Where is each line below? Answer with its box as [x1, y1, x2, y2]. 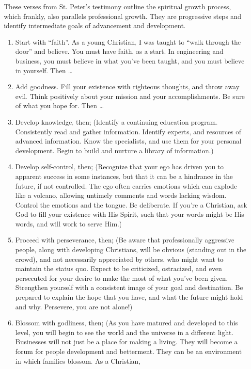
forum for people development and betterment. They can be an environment [15, 346, 242, 356]
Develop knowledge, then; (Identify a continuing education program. [15, 116, 218, 127]
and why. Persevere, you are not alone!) [15, 301, 133, 311]
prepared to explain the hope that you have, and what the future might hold [15, 292, 243, 302]
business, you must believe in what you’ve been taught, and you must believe [15, 55, 245, 65]
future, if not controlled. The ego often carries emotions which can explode [15, 180, 237, 191]
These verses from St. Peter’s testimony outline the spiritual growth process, [4, 1, 231, 11]
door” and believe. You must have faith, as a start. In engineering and [15, 46, 224, 56]
